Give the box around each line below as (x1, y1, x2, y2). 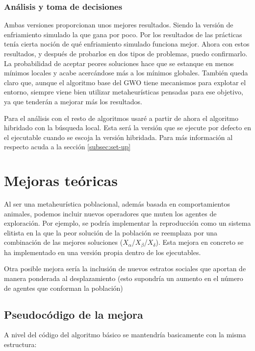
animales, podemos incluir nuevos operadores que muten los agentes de (4, 208, 217, 218)
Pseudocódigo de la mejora (4, 306, 143, 322)
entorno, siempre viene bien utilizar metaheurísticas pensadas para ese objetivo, (4, 87, 243, 97)
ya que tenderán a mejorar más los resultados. (4, 96, 143, 106)
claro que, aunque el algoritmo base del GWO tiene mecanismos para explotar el (4, 77, 246, 87)
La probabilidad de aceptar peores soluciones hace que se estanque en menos (4, 58, 234, 68)
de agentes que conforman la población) (4, 282, 123, 293)
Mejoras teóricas (4, 170, 118, 190)
